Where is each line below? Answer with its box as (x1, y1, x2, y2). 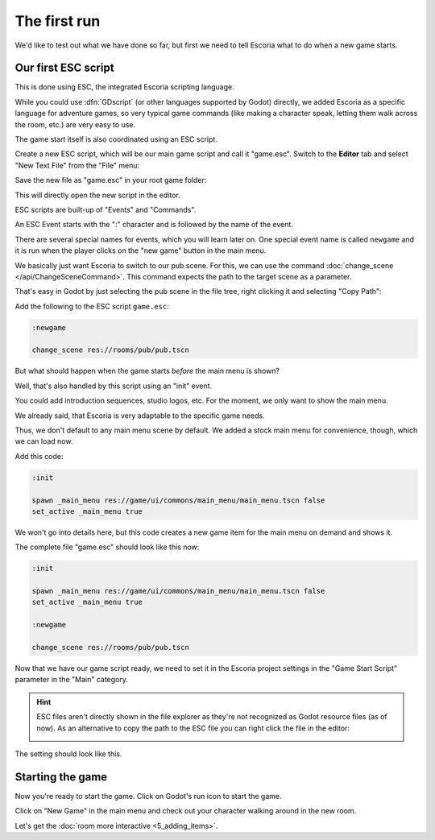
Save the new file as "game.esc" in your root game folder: (14, 176, 207, 185)
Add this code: (14, 451, 64, 461)
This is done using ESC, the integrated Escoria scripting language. (14, 82, 234, 92)
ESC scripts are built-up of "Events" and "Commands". (14, 205, 197, 214)
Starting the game (14, 770, 108, 784)
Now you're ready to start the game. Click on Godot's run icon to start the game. (14, 791, 282, 801)
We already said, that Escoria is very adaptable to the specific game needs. (14, 411, 265, 420)
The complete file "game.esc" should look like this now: (14, 542, 200, 552)
